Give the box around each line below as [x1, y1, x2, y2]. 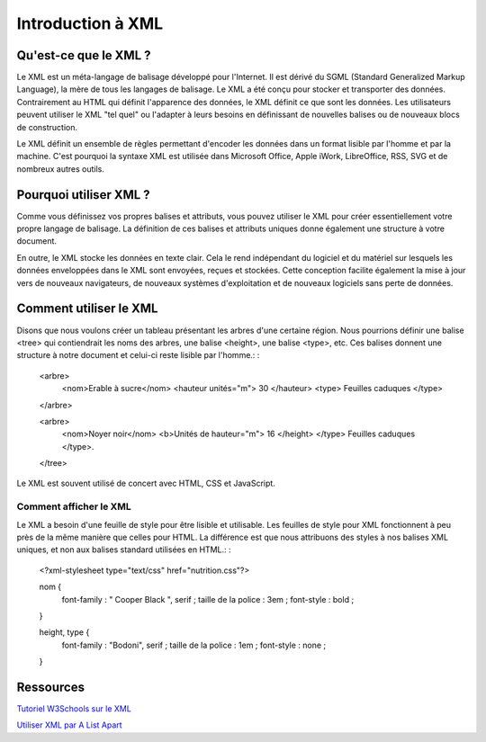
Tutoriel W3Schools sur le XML [16, 703, 132, 714]
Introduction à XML [16, 13, 164, 33]
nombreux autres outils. [16, 163, 105, 174]
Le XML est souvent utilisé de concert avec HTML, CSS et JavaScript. [16, 478, 276, 489]
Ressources [16, 679, 85, 694]
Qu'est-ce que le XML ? [16, 48, 151, 63]
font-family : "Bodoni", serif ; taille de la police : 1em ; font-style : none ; [61, 639, 327, 650]
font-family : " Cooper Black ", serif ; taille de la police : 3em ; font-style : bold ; [61, 594, 355, 604]
